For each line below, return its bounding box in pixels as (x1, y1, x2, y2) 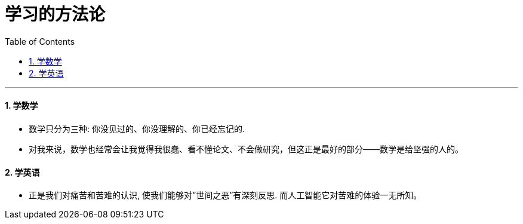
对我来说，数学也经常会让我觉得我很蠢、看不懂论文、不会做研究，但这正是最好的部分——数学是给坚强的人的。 (29, 143, 463, 154)
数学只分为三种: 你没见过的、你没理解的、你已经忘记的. (29, 123, 245, 134)
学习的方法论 (5, 4, 106, 24)
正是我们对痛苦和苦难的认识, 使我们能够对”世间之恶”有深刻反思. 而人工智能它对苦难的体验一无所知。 (29, 190, 422, 201)
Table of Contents (5, 36, 75, 47)
